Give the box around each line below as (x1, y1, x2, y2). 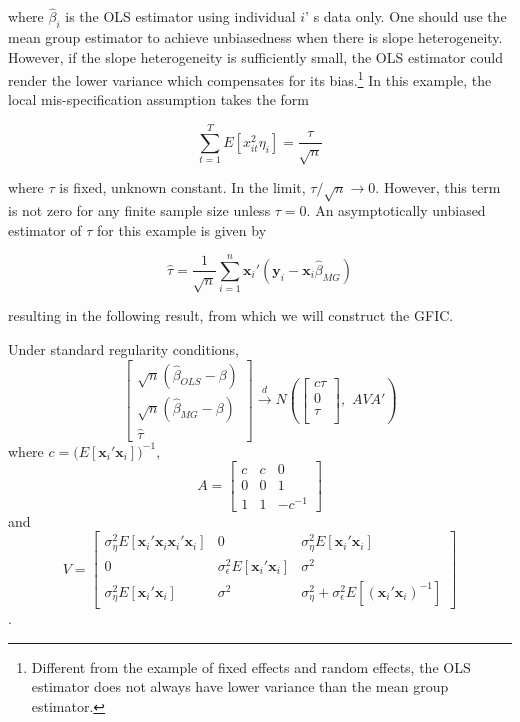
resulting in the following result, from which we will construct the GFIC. (8, 305, 454, 326)
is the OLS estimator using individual (65, 6, 296, 27)
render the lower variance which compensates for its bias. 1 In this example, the (8, 67, 492, 90)
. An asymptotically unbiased (306, 199, 486, 220)
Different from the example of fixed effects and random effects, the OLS (31, 656, 471, 677)
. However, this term (375, 177, 501, 198)
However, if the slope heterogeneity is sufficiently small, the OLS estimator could (8, 46, 503, 67)
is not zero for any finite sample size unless (8, 199, 271, 220)
